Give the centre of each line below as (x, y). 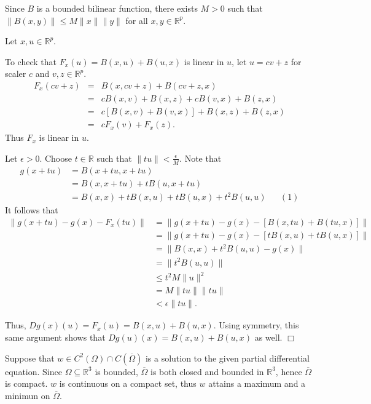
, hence (289, 371)
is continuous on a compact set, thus (128, 383)
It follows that (32, 210)
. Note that (201, 158)
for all (137, 20)
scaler (16, 73)
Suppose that (30, 358)
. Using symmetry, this (256, 325)
